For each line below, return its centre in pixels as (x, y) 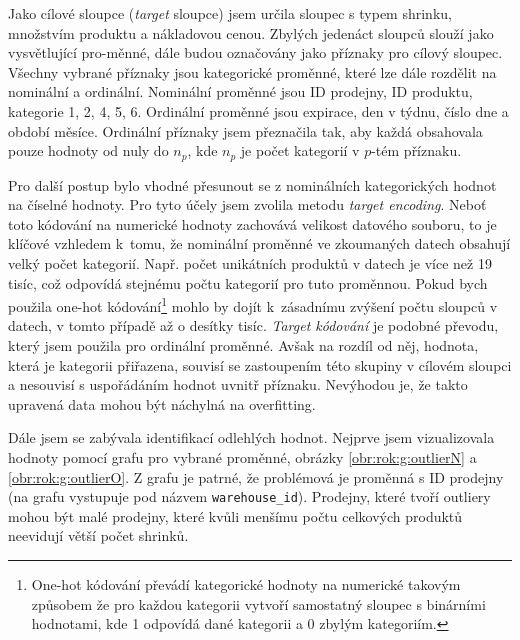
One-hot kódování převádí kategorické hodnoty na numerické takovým (246, 584)
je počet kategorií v (300, 150)
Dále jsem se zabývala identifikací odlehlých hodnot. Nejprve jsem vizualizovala (251, 437)
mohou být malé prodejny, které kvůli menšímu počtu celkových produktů (235, 515)
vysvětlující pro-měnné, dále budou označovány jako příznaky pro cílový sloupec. (255, 52)
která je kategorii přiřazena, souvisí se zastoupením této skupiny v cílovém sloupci (260, 364)
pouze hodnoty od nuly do (88, 150)
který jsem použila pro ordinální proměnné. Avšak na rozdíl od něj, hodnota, (243, 345)
